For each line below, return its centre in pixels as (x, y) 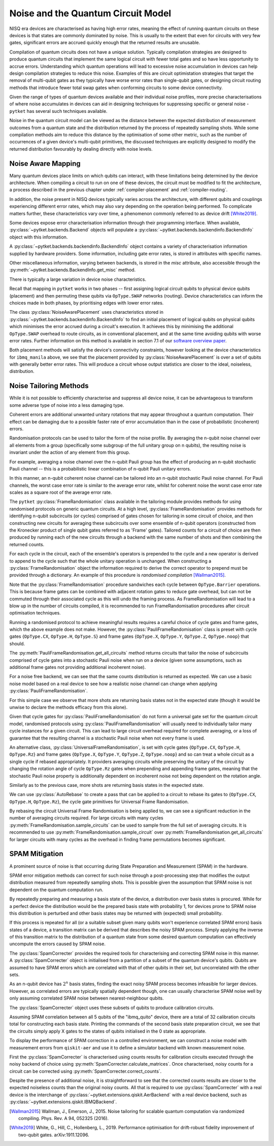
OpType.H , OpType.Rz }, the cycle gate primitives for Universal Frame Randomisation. (99, 802)
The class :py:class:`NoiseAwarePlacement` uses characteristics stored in (87, 312)
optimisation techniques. (35, 613)
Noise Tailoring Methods (49, 386)
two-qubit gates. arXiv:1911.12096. (54, 1135)
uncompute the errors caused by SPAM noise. (58, 944)
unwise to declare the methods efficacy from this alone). (68, 707)
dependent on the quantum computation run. (56, 890)
